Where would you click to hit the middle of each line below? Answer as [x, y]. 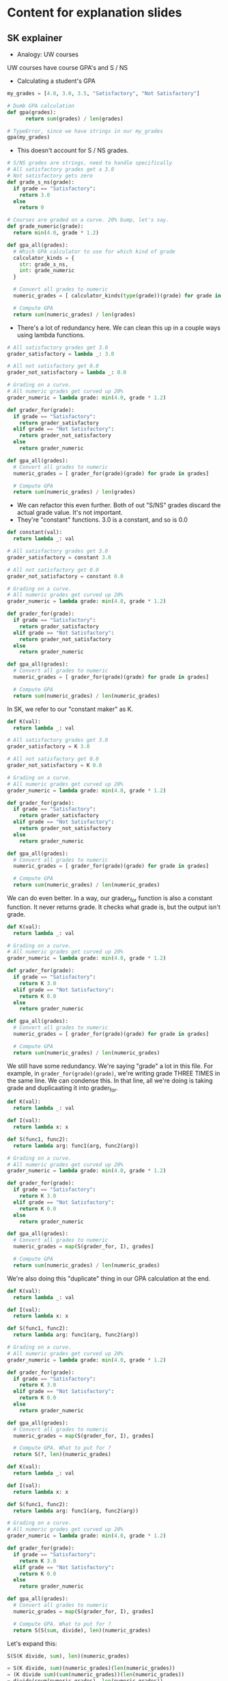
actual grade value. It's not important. [70, 513]
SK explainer [35, 38]
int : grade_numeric [47, 271]
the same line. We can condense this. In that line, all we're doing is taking [110, 1080]
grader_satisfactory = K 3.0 [48, 747]
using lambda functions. [51, 335]
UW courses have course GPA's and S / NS [68, 68]
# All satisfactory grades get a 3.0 [61, 169]
